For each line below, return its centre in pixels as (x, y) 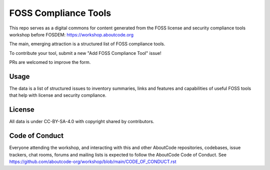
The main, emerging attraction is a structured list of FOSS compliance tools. (87, 44)
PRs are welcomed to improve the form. (50, 62)
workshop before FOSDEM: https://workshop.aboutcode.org (71, 34)
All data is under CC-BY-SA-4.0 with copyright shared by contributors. (82, 122)
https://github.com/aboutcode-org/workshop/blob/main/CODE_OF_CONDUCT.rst (93, 162)
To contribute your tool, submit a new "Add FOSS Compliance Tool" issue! (85, 53)
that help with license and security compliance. (58, 95)
